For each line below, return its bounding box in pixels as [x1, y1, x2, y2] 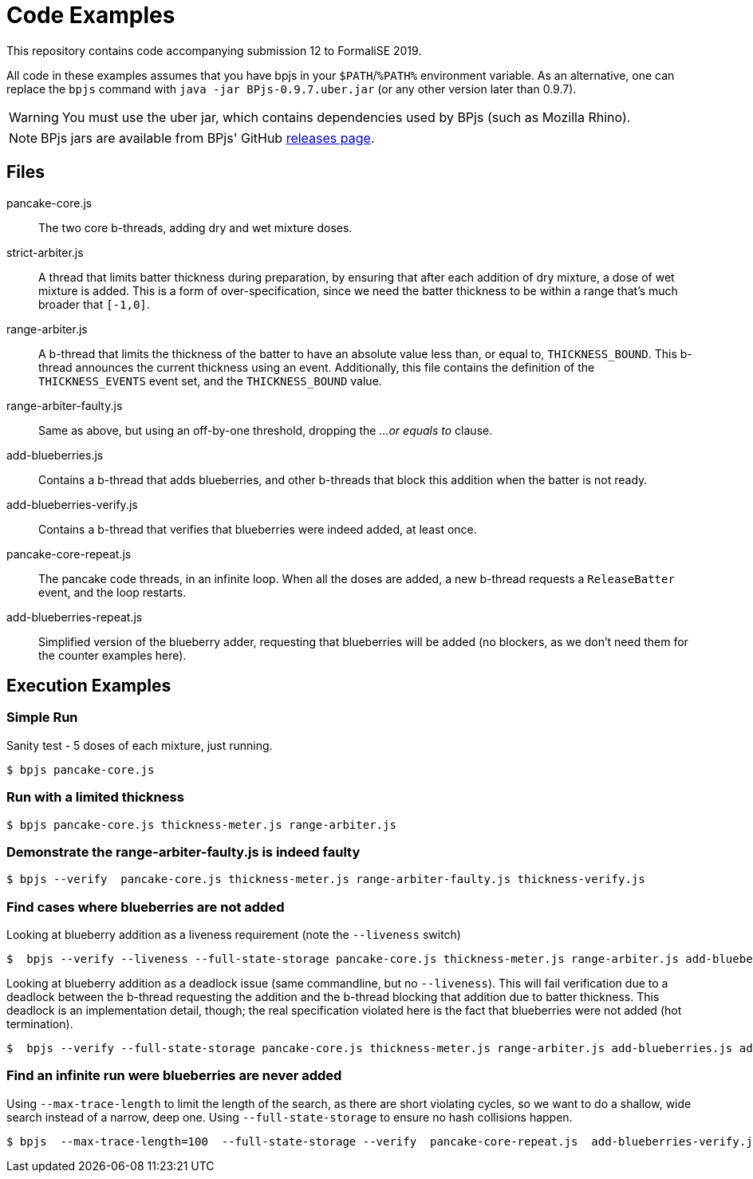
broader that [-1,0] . [38, 297, 150, 311]
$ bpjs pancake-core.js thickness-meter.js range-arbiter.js [6, 818, 396, 831]
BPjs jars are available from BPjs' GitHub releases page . [41, 129, 375, 146]
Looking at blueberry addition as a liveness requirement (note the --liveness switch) [6, 928, 461, 942]
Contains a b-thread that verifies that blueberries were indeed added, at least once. [38, 522, 477, 536]
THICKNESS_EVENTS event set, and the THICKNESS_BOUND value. [38, 373, 382, 388]
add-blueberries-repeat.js [6, 609, 143, 624]
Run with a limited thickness [6, 789, 184, 806]
